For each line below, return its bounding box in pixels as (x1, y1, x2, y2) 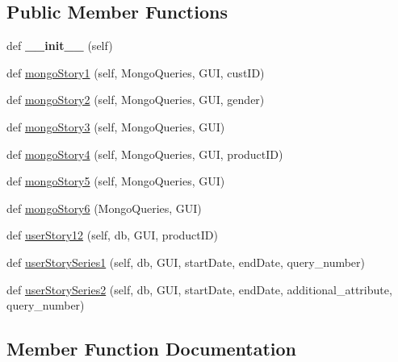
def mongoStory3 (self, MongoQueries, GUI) (6, 118, 225, 135)
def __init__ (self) (6, 37, 113, 54)
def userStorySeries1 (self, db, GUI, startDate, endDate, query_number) (6, 253, 366, 270)
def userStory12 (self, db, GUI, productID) (6, 227, 218, 243)
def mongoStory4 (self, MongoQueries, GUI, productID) (6, 145, 283, 162)
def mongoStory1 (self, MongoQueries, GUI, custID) (6, 64, 265, 81)
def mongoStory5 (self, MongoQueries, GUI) (6, 173, 225, 189)
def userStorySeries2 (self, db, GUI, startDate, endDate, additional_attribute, (6, 281, 392, 298)
